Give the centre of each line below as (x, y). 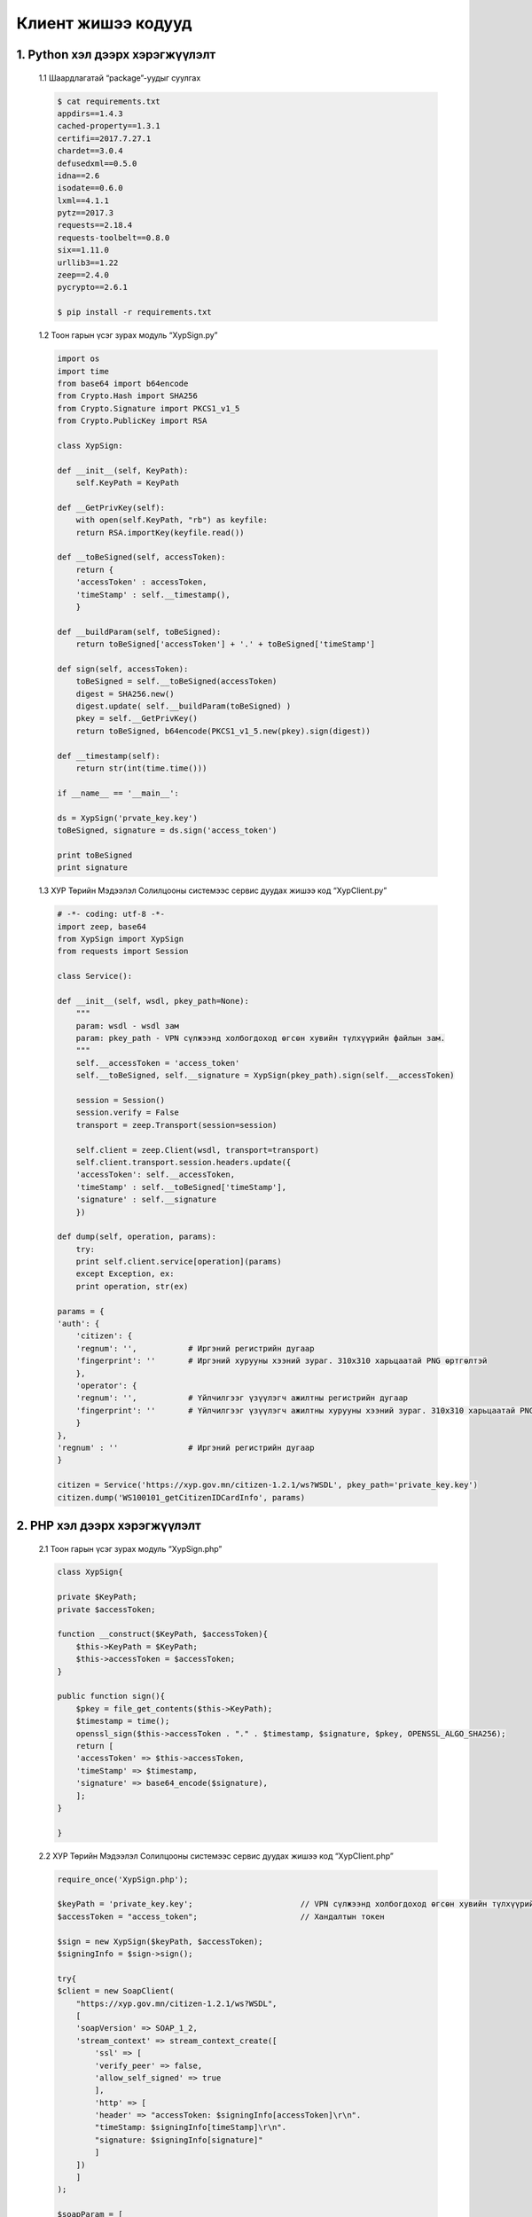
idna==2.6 (78, 176)
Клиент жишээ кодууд (104, 23)
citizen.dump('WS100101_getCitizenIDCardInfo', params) (181, 1497)
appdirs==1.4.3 (90, 114)
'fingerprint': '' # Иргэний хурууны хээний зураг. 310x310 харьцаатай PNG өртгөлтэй (282, 1361)
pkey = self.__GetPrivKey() (137, 719)
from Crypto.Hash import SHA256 (128, 396)
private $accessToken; (106, 1609)
